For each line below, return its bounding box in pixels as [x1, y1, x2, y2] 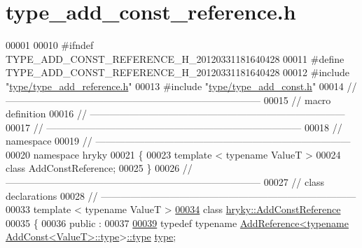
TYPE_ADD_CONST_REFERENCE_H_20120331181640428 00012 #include [6, 65, 350, 80]
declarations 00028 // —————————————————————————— [6, 188, 356, 203]
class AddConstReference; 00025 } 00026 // [6, 161, 193, 175]
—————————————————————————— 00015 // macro [6, 92, 331, 107]
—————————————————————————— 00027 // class [6, 175, 325, 189]
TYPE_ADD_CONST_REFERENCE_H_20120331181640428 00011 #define [6, 51, 344, 66]
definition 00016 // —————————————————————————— [6, 106, 345, 121]
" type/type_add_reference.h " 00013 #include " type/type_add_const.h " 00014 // [6, 78, 357, 93]
